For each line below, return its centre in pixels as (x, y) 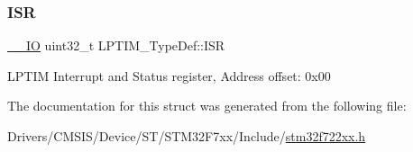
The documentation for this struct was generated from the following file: (207, 106)
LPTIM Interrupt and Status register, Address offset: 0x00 (169, 75)
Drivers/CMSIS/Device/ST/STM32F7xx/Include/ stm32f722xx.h (187, 136)
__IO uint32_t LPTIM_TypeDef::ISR (116, 45)
